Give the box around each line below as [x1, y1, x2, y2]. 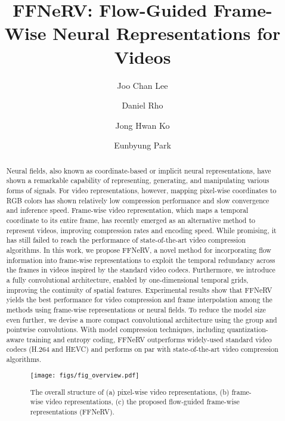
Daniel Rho [122, 99, 163, 112]
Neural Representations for [52, 21, 281, 45]
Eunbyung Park [114, 139, 171, 151]
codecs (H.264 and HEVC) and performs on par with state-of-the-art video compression [6, 344, 278, 354]
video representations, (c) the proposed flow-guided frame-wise [45, 397, 240, 407]
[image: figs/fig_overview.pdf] [30, 372, 140, 379]
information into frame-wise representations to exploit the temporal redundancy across [6, 255, 275, 265]
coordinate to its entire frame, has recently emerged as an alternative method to [6, 215, 255, 225]
